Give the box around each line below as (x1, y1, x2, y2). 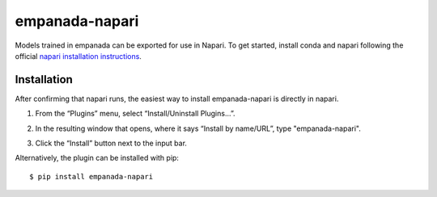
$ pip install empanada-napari (29, 172, 154, 181)
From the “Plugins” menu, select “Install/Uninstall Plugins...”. (35, 109, 235, 119)
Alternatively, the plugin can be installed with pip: (15, 153, 180, 163)
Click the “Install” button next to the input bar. (35, 138, 188, 149)
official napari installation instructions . (15, 51, 142, 61)
